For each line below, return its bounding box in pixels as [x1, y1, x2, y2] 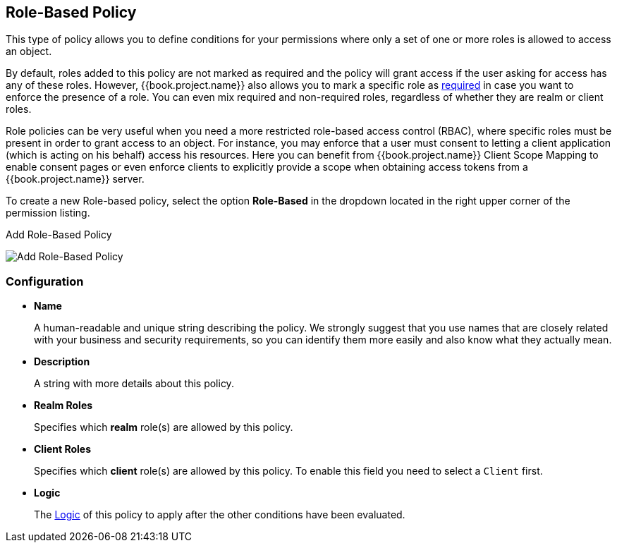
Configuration [6, 274, 84, 288]
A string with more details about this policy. [34, 377, 234, 390]
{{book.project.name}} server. [6, 173, 145, 185]
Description [34, 355, 90, 368]
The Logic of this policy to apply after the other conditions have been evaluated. [34, 509, 405, 521]
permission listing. [6, 207, 90, 219]
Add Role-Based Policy [6, 229, 112, 241]
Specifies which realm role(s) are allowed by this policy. [34, 421, 293, 434]
